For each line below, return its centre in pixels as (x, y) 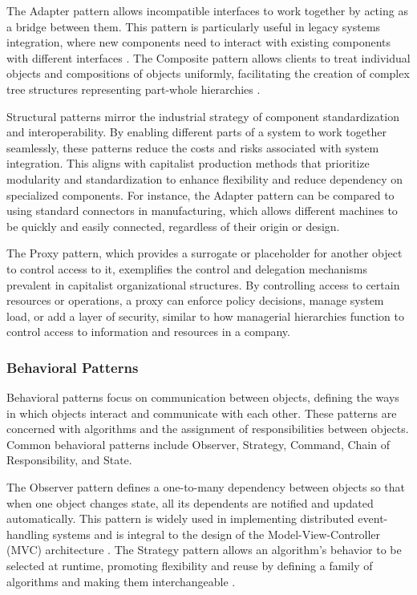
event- (373, 518)
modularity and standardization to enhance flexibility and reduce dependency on (205, 178)
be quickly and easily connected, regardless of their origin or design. (173, 226)
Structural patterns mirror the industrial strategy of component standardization (203, 116)
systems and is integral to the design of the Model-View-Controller (217, 534)
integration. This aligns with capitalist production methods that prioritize (188, 163)
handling (28, 534)
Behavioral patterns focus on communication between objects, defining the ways (203, 397)
